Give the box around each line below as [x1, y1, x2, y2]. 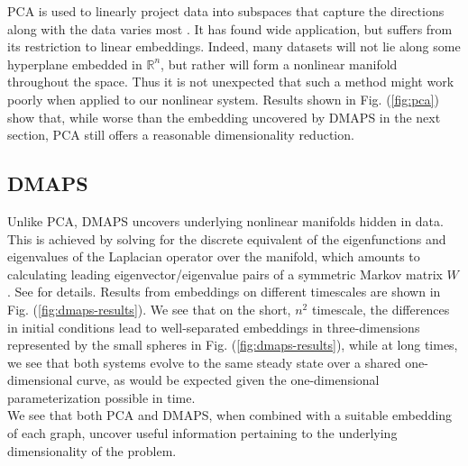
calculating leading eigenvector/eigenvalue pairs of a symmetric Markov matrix [7, 264, 443, 283]
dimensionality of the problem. [7, 441, 177, 460]
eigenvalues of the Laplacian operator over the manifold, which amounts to [7, 247, 420, 266]
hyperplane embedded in [7, 54, 142, 73]
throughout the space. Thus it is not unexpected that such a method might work [7, 72, 454, 91]
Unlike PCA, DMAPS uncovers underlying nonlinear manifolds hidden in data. [7, 211, 444, 230]
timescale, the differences [311, 299, 450, 318]
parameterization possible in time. [7, 388, 196, 407]
